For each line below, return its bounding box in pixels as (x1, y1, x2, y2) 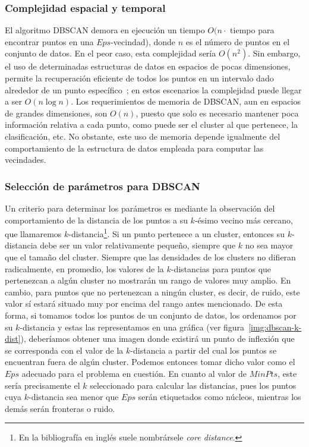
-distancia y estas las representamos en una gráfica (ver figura (20, 320, 245, 333)
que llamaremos (5, 227, 62, 240)
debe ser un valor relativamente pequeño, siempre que (40, 239, 236, 251)
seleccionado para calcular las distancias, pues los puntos (90, 379, 297, 391)
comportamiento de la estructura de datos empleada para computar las (5, 141, 264, 154)
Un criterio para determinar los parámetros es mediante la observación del (5, 202, 275, 214)
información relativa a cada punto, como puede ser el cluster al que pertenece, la (5, 118, 298, 131)
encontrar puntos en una (5, 35, 94, 48)
